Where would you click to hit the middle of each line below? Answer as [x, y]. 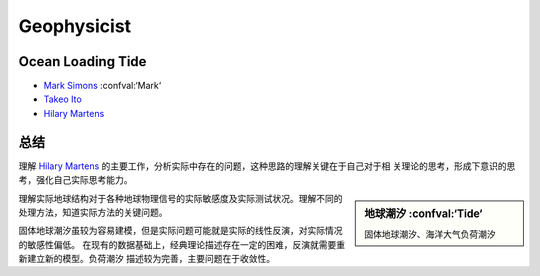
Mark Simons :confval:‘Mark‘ [102, 86]
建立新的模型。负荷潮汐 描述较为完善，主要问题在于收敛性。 [150, 259]
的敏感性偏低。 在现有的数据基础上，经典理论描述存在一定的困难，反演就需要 [177, 244]
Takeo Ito [62, 99]
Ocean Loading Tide [82, 61]
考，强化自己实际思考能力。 [75, 180]
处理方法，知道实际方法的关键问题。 [93, 212]
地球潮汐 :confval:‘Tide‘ [423, 213]
